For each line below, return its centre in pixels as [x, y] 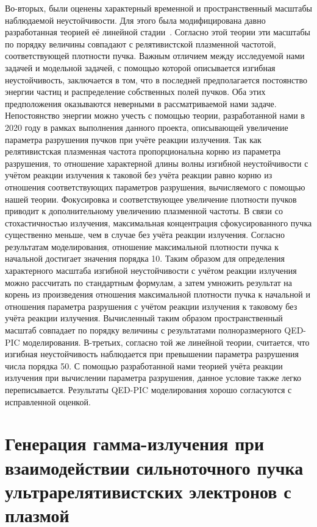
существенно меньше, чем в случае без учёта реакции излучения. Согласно [145, 235]
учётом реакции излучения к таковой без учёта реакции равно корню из [139, 175]
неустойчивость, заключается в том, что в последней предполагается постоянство [156, 79]
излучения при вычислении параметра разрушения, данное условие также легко [153, 378]
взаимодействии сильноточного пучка [154, 467]
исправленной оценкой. [48, 401]
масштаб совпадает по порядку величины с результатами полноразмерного [143, 330]
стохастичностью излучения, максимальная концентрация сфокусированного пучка [158, 222]
